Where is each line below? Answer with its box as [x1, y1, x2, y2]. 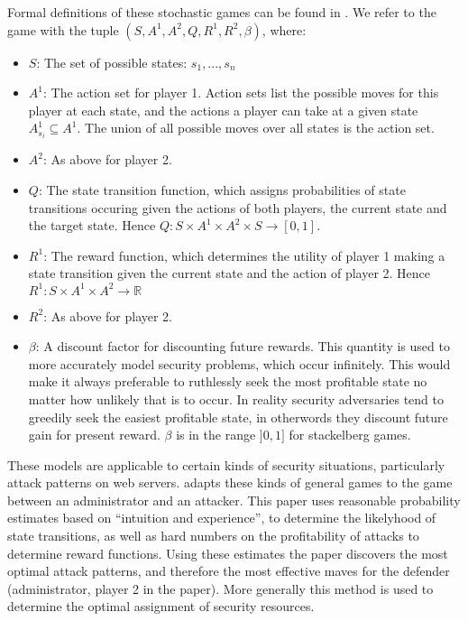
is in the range [176, 425, 256, 444]
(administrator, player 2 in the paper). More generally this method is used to [7, 579, 434, 598]
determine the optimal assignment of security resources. [7, 597, 315, 616]
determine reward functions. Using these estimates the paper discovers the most [7, 543, 448, 562]
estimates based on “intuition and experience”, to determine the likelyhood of [7, 508, 436, 527]
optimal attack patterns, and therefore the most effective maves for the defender [7, 561, 450, 580]
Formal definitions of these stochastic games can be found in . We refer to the [7, 3, 436, 21]
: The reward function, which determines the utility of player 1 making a [43, 246, 445, 264]
